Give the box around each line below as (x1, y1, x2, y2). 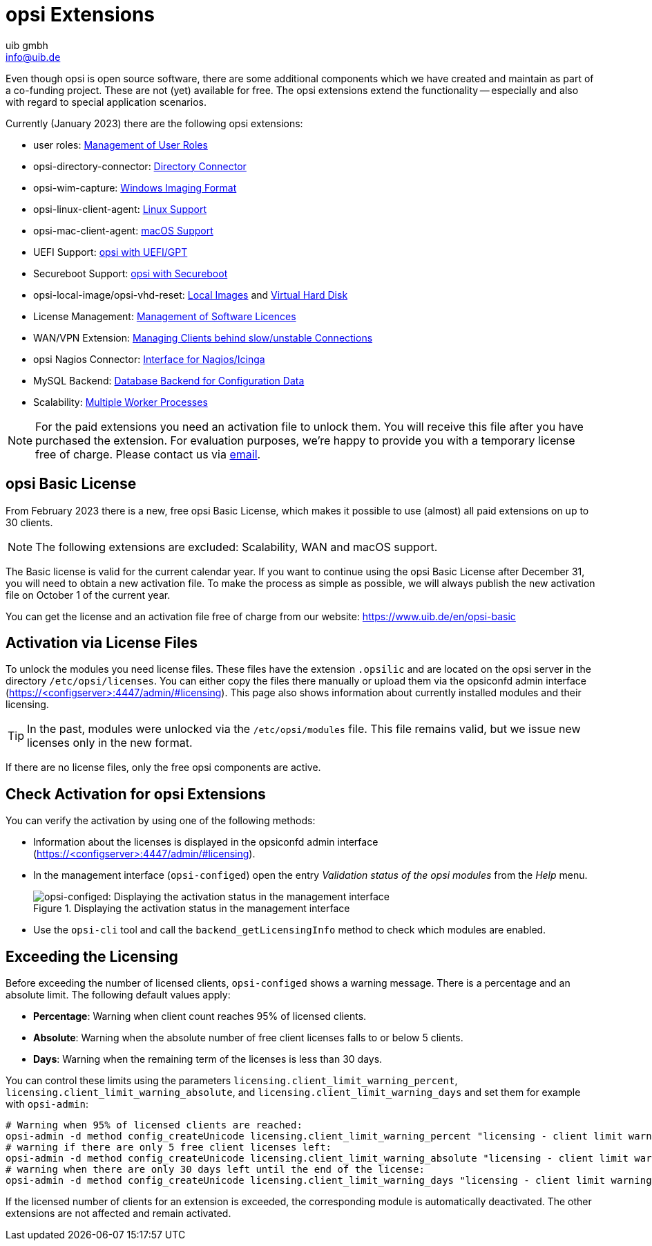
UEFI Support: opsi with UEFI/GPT (33, 245, 188, 258)
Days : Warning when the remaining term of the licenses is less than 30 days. (33, 1053, 383, 1066)
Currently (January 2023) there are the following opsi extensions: (6, 117, 303, 129)
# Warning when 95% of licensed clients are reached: (6, 1119, 303, 1131)
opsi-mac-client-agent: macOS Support (33, 224, 213, 236)
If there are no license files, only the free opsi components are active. (6, 761, 321, 774)
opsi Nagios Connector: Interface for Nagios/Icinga (33, 353, 265, 365)
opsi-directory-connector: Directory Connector (33, 160, 247, 172)
